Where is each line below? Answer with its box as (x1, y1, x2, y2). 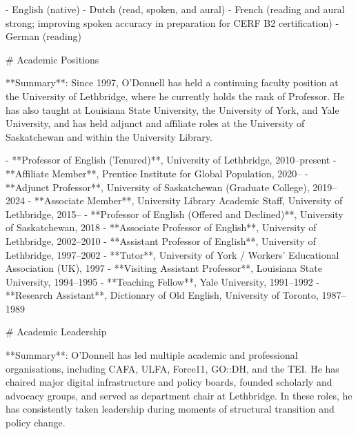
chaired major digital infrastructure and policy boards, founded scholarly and (6, 375, 332, 389)
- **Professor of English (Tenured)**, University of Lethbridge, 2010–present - (6, 152, 337, 167)
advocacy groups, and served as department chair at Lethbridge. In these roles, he (6, 388, 352, 402)
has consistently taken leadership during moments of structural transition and (6, 402, 335, 416)
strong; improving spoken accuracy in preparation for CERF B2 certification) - (6, 15, 339, 30)
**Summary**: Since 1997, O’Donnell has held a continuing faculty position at (6, 75, 339, 90)
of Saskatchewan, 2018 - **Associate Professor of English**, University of (6, 220, 317, 235)
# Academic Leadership (6, 324, 107, 339)
